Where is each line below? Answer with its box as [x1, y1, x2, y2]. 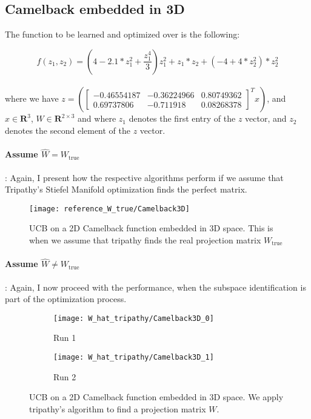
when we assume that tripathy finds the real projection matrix [29, 234, 261, 246]
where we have [5, 92, 59, 105]
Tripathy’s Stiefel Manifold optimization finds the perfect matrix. [5, 183, 247, 196]
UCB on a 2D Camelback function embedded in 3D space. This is [29, 222, 273, 234]
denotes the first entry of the [129, 112, 236, 125]
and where [78, 112, 116, 125]
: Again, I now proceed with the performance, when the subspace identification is [5, 280, 306, 293]
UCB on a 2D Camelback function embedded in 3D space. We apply [29, 391, 284, 403]
